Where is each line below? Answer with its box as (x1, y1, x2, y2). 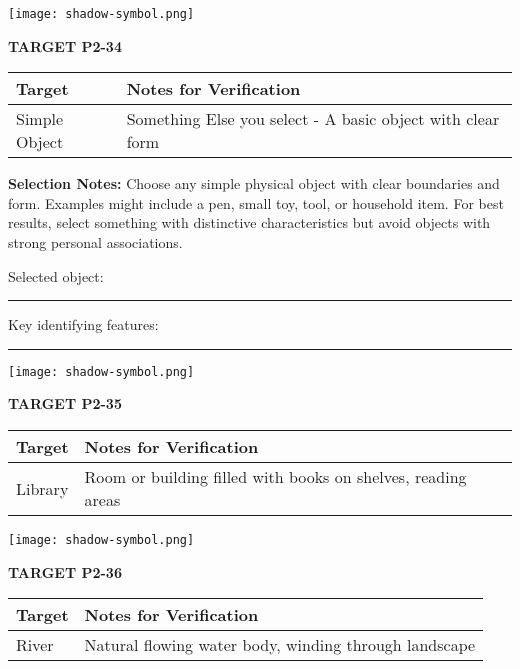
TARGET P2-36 (8, 561, 122, 582)
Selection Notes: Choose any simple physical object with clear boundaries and (8, 173, 500, 194)
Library (16, 476, 69, 500)
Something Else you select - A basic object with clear (126, 107, 500, 131)
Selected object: (8, 265, 104, 286)
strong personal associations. (8, 232, 183, 253)
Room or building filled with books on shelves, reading (84, 465, 467, 489)
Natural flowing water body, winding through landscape (84, 633, 476, 657)
